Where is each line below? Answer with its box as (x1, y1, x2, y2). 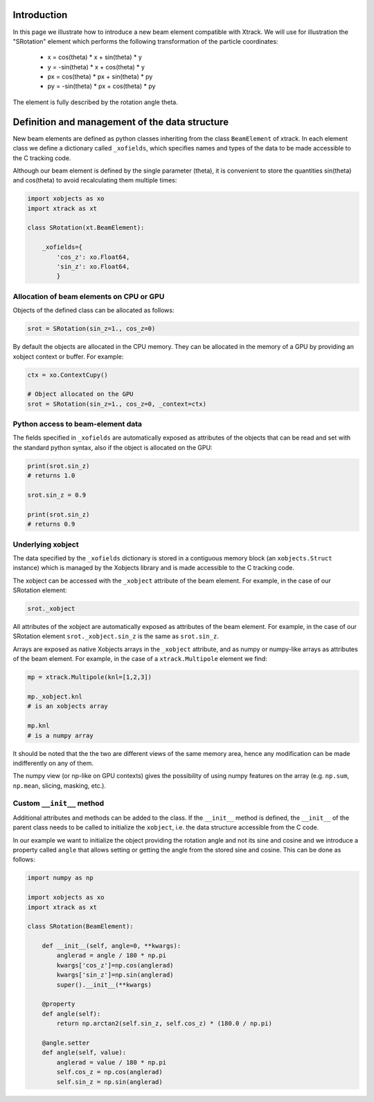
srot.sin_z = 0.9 (27, 491, 87, 499)
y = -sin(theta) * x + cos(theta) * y (47, 62, 145, 71)
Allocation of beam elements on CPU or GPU (12, 291, 165, 301)
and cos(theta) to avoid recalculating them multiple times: (12, 176, 177, 184)
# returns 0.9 (27, 520, 75, 528)
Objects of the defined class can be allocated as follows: (12, 306, 175, 315)
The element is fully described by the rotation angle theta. (12, 98, 178, 106)
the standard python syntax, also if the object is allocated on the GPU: (12, 443, 213, 451)
